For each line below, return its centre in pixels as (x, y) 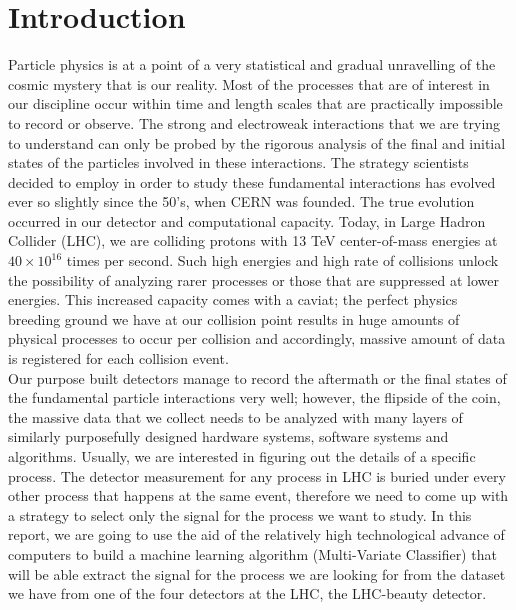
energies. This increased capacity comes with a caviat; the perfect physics (233, 299)
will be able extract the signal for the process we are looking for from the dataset (257, 573)
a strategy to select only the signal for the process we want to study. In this (240, 514)
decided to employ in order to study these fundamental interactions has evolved (252, 181)
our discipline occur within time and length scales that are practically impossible (255, 103)
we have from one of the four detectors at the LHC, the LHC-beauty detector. (247, 593)
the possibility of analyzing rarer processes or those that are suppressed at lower (253, 279)
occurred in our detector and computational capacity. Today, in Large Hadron (247, 220)
